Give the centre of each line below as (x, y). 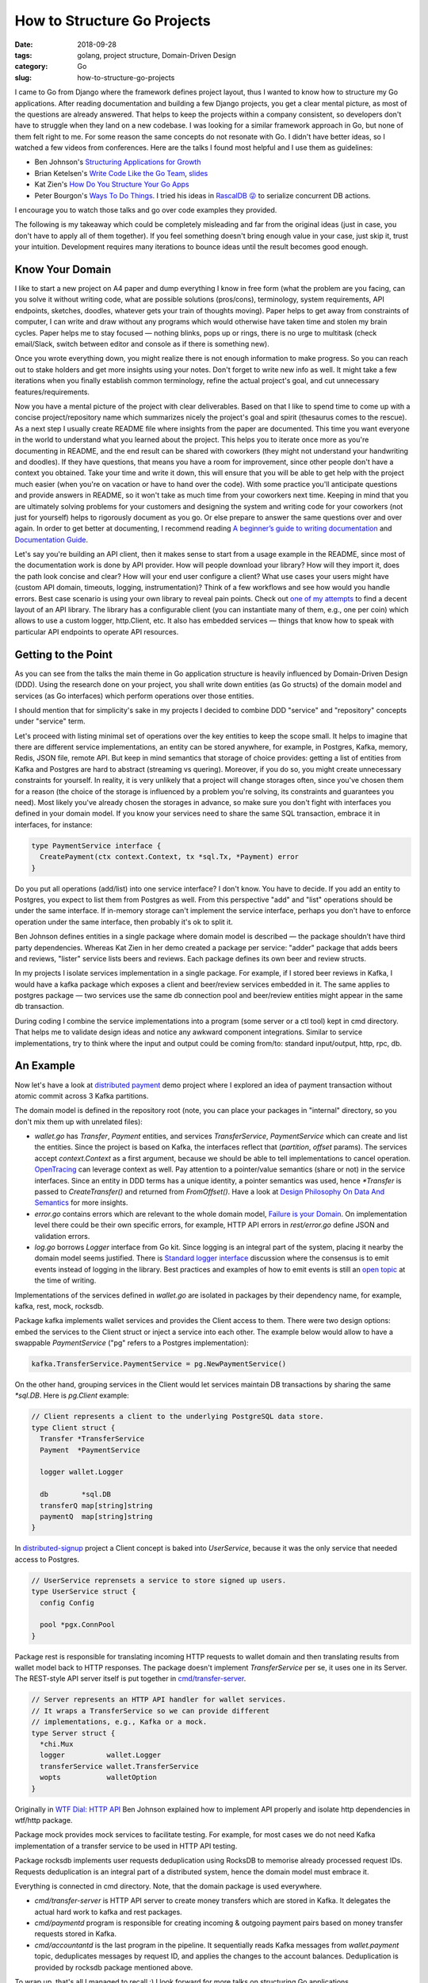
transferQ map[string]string (97, 1505)
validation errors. (62, 1236)
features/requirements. (52, 392)
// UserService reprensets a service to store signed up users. (159, 1580)
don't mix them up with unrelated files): (78, 1122)
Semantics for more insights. (81, 1202)
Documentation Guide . (52, 539)
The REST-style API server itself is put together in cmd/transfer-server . (130, 1678)
